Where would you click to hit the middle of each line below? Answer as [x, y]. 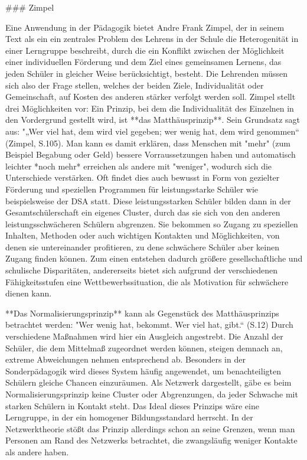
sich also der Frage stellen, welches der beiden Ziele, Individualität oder [135, 85]
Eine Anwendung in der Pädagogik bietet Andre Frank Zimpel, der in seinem [145, 27]
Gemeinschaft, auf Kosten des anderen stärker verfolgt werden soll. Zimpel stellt [151, 97]
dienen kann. [29, 293]
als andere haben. [37, 451]
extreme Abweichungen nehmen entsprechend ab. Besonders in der [125, 359]
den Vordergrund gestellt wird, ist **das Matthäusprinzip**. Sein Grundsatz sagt [153, 120]
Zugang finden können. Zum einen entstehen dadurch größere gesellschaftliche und [154, 258]
